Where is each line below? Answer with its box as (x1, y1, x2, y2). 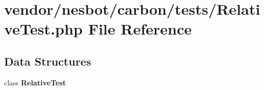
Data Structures (4, 53, 91, 69)
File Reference (88, 18, 192, 39)
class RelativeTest (4, 77, 66, 87)
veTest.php (4, 18, 83, 39)
